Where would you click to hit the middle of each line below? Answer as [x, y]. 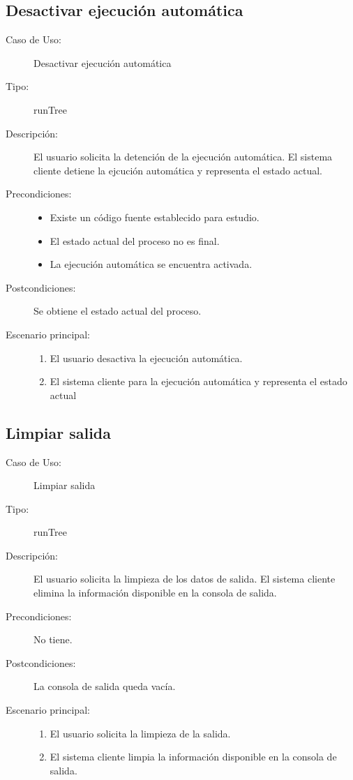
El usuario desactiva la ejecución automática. [146, 358]
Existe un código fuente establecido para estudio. [155, 217]
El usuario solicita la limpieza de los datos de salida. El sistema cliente [185, 579]
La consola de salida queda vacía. [105, 686]
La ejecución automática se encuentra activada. [151, 264]
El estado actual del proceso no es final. [135, 240]
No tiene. [53, 639]
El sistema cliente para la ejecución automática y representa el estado [198, 381]
